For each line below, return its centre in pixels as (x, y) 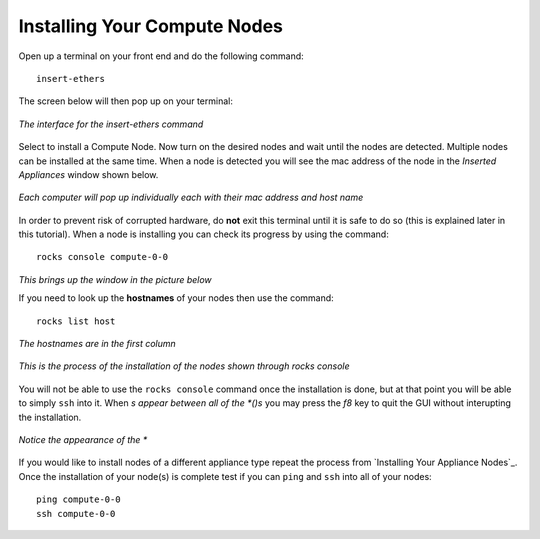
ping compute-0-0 (78, 499)
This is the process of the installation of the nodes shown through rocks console (184, 366)
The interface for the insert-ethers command (111, 124)
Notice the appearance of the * (83, 439)
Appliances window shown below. (88, 174)
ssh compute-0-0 (76, 513)
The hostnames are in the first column (97, 344)
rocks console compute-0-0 (102, 257)
